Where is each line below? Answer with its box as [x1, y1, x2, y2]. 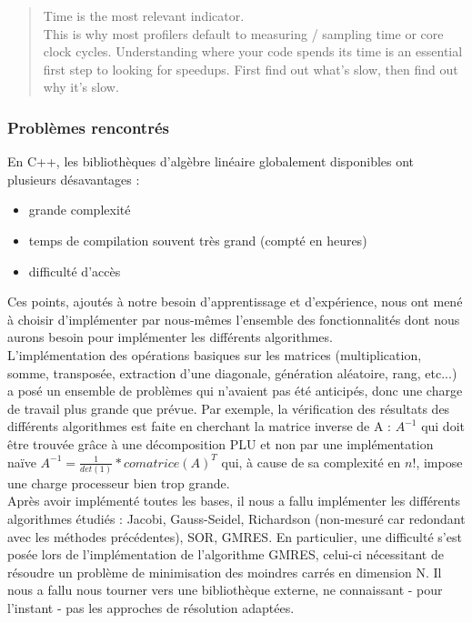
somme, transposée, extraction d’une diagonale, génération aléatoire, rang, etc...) [7, 363, 457, 382]
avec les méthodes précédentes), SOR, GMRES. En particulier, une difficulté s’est [7, 527, 462, 546]
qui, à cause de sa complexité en [221, 452, 401, 471]
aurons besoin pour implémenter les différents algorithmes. [7, 327, 333, 347]
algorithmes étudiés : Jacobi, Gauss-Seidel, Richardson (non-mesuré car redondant [7, 509, 466, 528]
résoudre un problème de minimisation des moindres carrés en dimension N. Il [7, 562, 442, 581]
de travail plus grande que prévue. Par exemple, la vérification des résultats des [7, 398, 450, 417]
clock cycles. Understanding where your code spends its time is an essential [43, 42, 463, 61]
